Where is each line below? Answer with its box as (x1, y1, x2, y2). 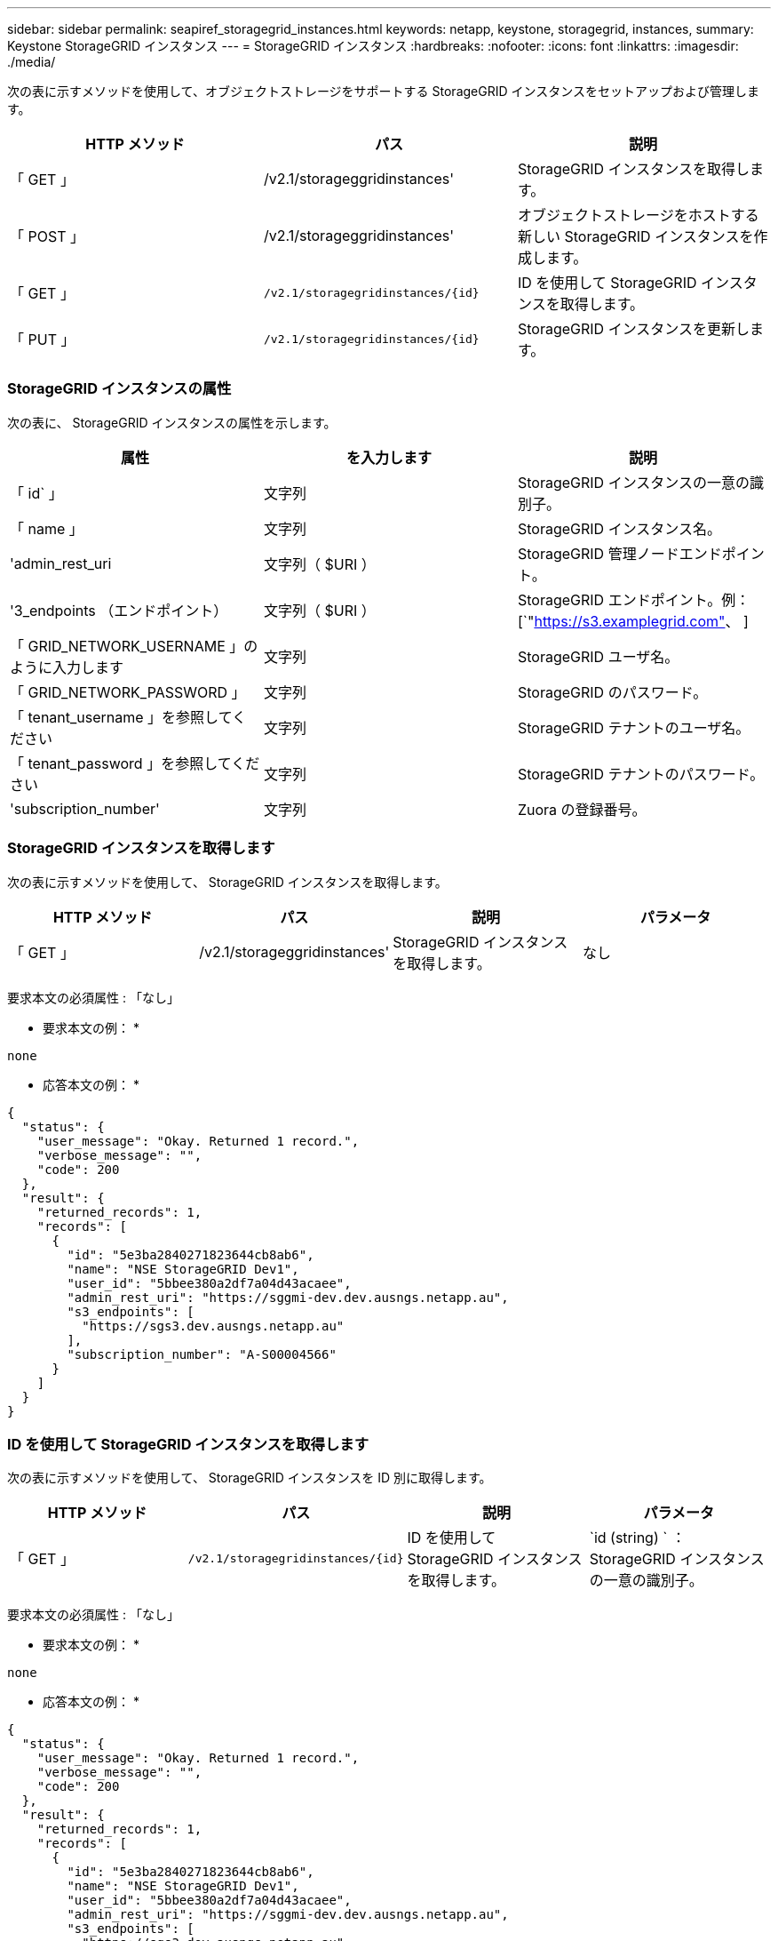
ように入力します (10, 658, 124, 676)
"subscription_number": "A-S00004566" (67, 1346, 337, 1362)
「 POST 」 (10, 228, 84, 245)
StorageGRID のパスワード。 (517, 683, 708, 701)
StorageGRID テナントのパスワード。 (517, 764, 765, 783)
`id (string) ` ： (589, 1529, 686, 1547)
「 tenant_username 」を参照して (10, 707, 233, 726)
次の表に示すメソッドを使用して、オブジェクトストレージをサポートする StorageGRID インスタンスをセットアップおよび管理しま (7, 84, 759, 99)
